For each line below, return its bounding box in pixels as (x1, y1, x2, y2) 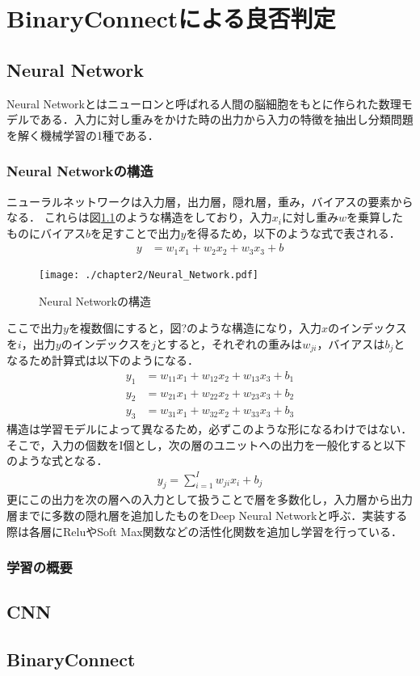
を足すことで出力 (90, 224, 181, 241)
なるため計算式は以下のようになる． (6, 352, 199, 369)
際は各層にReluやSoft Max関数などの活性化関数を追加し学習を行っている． (6, 522, 402, 539)
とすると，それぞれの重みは (156, 335, 303, 352)
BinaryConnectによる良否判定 (6, 2, 336, 35)
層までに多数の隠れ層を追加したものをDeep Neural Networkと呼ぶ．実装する (6, 506, 408, 523)
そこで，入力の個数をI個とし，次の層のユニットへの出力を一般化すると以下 (6, 436, 406, 453)
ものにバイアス (6, 224, 86, 241)
